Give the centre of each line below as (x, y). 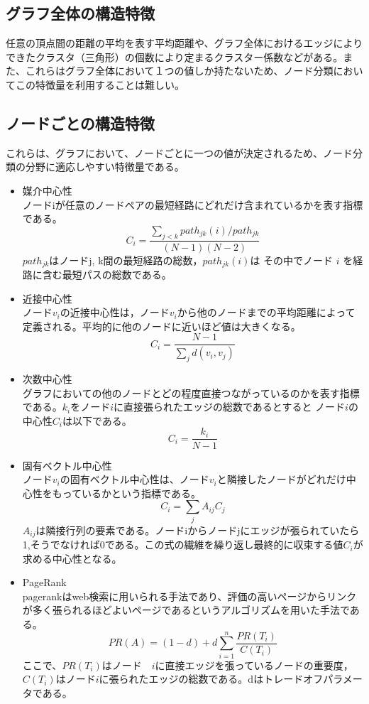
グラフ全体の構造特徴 (80, 13)
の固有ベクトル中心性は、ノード (134, 479)
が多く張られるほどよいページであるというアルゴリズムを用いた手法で (186, 610)
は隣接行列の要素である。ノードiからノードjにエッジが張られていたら (198, 530)
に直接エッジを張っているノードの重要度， (254, 665)
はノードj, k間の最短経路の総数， (126, 260)
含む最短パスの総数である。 (107, 275)
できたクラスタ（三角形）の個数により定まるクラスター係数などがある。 (175, 56)
